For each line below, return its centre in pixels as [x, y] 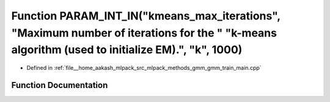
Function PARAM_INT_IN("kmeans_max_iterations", [146, 16]
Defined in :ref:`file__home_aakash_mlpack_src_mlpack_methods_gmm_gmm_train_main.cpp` [144, 68]
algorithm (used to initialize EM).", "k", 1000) [127, 50]
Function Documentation [60, 85]
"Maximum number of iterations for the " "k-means [144, 33]
